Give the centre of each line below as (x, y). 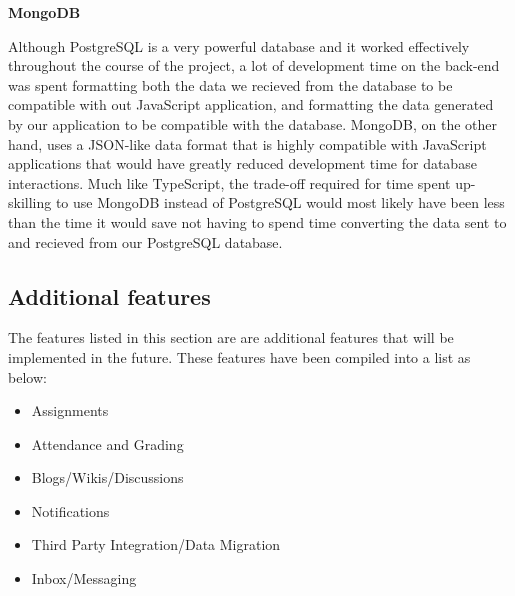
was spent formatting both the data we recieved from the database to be (230, 84)
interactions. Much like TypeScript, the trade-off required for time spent (229, 182)
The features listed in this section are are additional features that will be (231, 337)
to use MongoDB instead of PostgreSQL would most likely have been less (280, 202)
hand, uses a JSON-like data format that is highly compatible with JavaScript (247, 143)
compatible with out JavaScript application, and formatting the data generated (251, 104)
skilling (30, 202)
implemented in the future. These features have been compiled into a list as (239, 356)
